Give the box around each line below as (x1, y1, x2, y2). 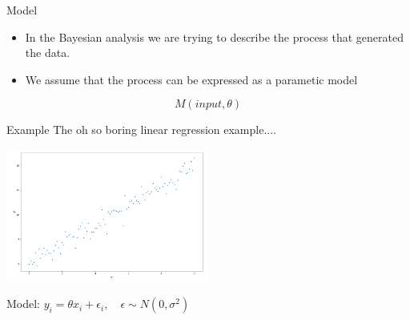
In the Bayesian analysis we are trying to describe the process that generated (25, 28, 404, 45)
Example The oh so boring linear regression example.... (6, 121, 276, 138)
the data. (25, 44, 70, 61)
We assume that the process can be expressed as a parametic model (25, 71, 358, 87)
